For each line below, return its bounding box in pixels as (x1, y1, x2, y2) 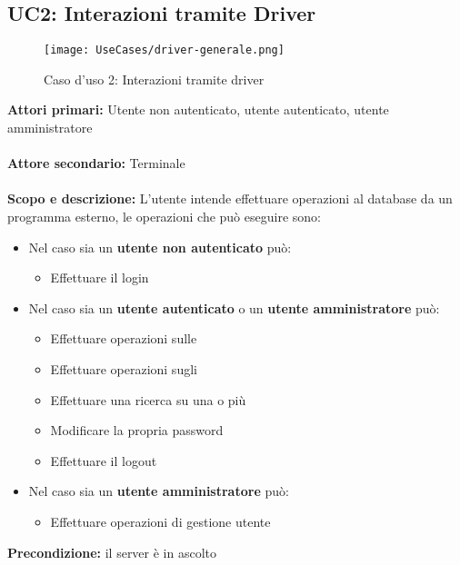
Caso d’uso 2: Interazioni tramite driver (44, 69, 265, 88)
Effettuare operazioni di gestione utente (50, 511, 271, 530)
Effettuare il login (50, 268, 149, 287)
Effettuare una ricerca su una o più (50, 390, 246, 409)
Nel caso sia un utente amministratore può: (28, 481, 289, 501)
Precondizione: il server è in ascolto (7, 542, 217, 561)
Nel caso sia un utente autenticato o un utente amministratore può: (28, 298, 440, 317)
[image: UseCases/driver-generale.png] (44, 44, 285, 57)
